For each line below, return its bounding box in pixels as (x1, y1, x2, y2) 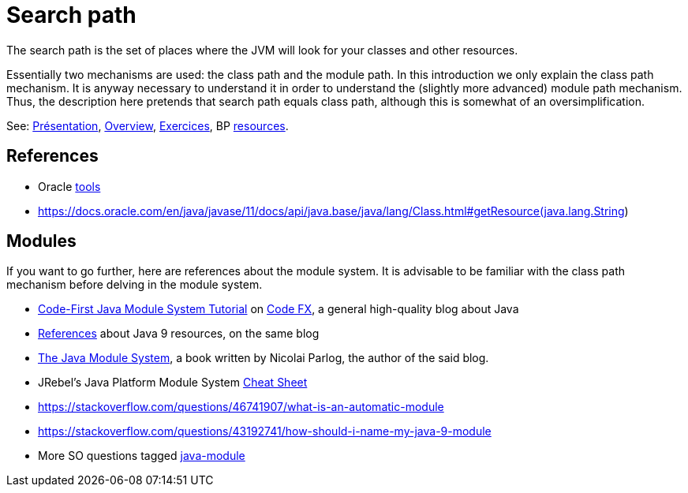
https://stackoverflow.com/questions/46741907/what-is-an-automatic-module (38, 400, 444, 414)
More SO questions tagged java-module (38, 449, 245, 463)
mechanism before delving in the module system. (6, 278, 263, 292)
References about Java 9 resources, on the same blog (38, 327, 320, 341)
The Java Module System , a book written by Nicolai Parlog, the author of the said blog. (38, 351, 489, 365)
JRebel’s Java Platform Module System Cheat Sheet (38, 375, 308, 390)
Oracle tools (38, 179, 101, 193)
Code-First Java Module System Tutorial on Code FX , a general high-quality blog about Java (38, 302, 519, 316)
